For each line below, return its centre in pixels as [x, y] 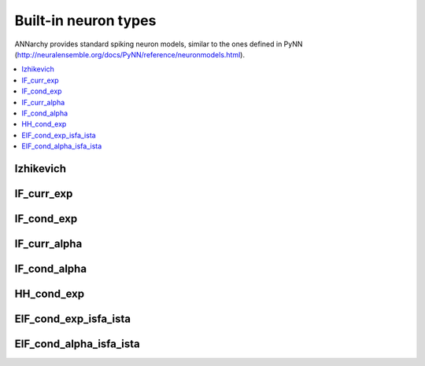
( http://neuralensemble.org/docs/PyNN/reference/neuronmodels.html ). [130, 54]
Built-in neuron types [85, 20]
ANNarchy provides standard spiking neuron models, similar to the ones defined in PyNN [159, 44]
